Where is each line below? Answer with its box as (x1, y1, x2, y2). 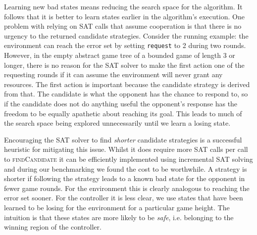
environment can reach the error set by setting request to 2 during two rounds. (4, 40, 246, 50)
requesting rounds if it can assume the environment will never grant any (4, 69, 223, 80)
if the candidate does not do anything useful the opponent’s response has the (4, 98, 238, 108)
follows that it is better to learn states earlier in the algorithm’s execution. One (4, 11, 245, 21)
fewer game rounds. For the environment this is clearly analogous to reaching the (4, 183, 250, 193)
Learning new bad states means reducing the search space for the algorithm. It (4, 1, 243, 11)
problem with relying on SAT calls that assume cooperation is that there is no (4, 21, 242, 31)
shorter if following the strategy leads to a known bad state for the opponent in (4, 173, 245, 184)
